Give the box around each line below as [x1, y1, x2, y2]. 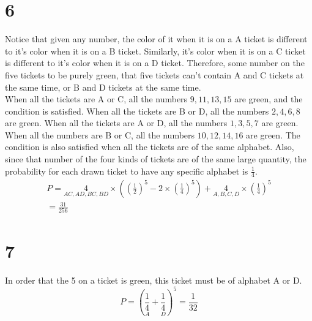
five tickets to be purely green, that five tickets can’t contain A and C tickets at [5, 68, 304, 81]
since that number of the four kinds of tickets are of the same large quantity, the [5, 153, 306, 165]
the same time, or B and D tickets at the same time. [5, 80, 201, 93]
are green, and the [234, 93, 303, 105]
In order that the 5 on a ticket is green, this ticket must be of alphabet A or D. [5, 273, 302, 286]
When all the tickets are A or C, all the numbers [5, 93, 188, 105]
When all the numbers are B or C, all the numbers [5, 128, 195, 141]
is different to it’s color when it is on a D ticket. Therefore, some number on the [5, 56, 305, 69]
